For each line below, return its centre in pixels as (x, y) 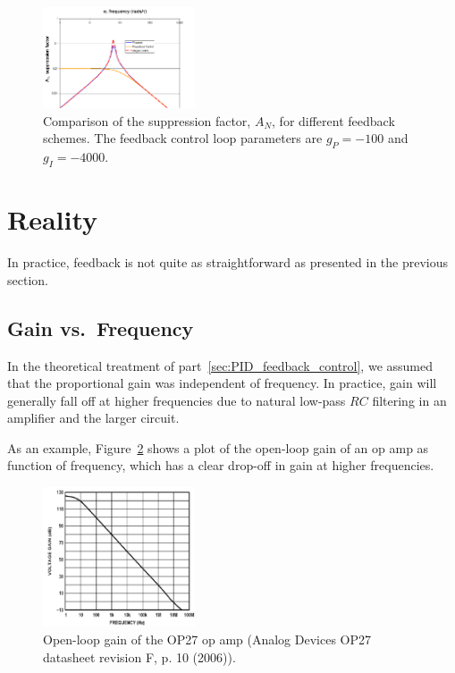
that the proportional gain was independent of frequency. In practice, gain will (222, 383)
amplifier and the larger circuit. (93, 418)
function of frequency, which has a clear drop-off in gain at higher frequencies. (221, 465)
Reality (53, 219)
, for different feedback (333, 120)
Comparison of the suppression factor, (147, 120)
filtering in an (409, 400)
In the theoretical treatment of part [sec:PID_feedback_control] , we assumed (220, 365)
